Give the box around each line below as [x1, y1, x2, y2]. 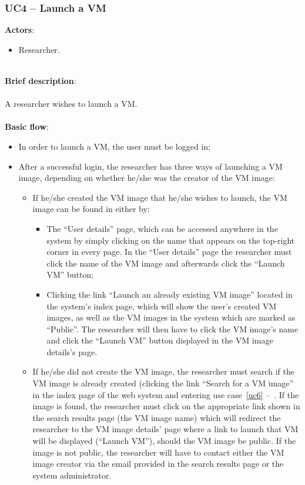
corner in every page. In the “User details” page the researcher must [46, 245, 292, 258]
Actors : [5, 23, 35, 36]
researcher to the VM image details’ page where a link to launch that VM [32, 423, 299, 435]
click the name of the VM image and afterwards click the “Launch [46, 257, 285, 269]
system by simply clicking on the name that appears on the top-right [46, 234, 295, 246]
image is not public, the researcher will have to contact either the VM [32, 446, 284, 458]
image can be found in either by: [32, 203, 150, 215]
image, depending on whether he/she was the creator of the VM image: [18, 171, 275, 184]
